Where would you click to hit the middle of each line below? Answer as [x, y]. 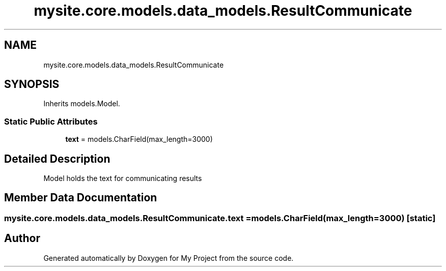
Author [22, 238]
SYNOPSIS [32, 84]
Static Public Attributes [51, 121]
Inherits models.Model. [82, 104]
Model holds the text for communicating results [123, 178]
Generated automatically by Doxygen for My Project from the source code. [169, 258]
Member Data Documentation [81, 198]
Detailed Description [57, 159]
